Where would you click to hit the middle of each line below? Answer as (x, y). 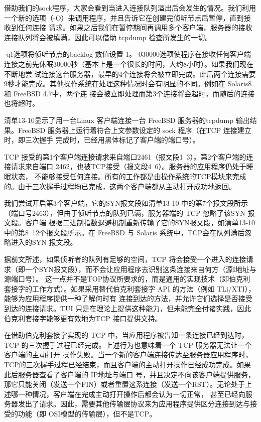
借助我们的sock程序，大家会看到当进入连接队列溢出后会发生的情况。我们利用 (130, 8)
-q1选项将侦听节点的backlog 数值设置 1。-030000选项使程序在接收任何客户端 (127, 54)
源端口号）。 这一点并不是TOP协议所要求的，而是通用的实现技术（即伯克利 (127, 279)
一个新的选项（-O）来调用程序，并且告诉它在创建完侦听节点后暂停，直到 (124, 17)
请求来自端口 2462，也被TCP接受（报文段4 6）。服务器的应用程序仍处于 (128, 166)
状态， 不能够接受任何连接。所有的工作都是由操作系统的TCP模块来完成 (128, 176)
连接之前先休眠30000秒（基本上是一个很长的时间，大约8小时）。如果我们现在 (129, 63)
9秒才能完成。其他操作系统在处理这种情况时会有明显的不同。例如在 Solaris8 (128, 84)
